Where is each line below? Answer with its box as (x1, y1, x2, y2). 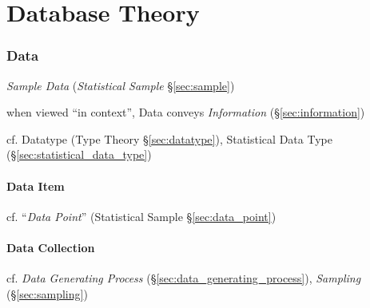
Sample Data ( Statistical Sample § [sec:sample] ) (6, 77, 235, 93)
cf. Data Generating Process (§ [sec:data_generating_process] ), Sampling (6, 270, 361, 286)
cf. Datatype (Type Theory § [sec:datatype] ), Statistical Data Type (6, 130, 332, 147)
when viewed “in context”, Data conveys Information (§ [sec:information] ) (6, 104, 365, 120)
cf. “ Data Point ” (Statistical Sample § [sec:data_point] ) (6, 207, 277, 224)
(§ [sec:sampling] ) (6, 285, 88, 302)
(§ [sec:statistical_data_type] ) (6, 146, 152, 163)
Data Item (6, 177, 65, 194)
